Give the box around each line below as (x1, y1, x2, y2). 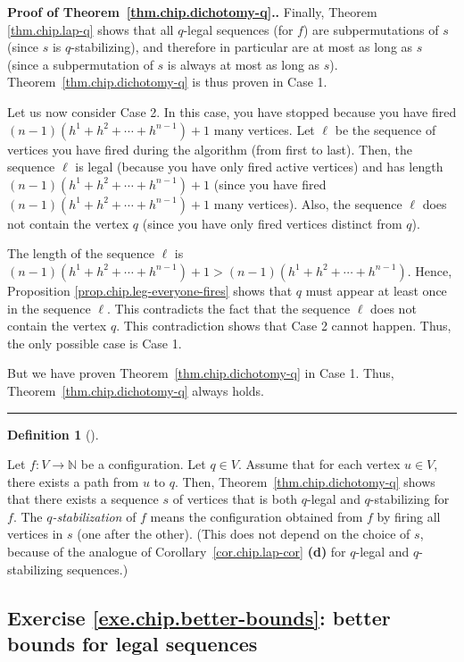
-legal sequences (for (183, 20, 294, 38)
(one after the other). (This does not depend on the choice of (77, 524, 410, 543)
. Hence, (407, 261, 452, 280)
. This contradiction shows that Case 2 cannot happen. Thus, (116, 316, 452, 335)
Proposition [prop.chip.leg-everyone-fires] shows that (7, 281, 293, 299)
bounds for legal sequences (7, 630, 258, 658)
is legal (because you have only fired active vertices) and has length (75, 157, 443, 176)
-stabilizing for (369, 490, 450, 508)
